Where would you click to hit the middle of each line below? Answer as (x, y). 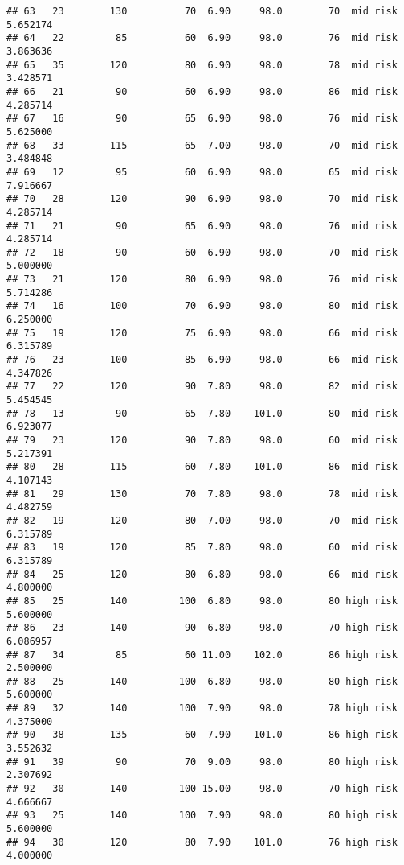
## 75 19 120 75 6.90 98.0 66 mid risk (202, 333)
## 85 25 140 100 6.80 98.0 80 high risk (202, 601)
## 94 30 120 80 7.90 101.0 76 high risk (202, 842)
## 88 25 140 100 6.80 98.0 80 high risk (202, 681)
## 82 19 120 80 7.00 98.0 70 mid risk (202, 520)
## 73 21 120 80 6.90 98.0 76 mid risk (202, 280)
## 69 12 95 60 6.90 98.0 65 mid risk (202, 172)
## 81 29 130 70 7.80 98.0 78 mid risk (202, 494)
